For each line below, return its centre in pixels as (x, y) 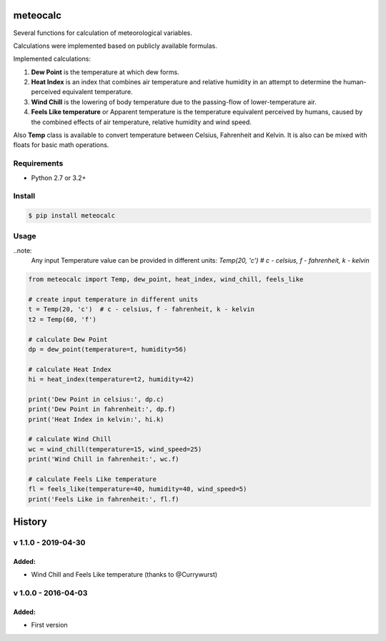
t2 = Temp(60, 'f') (62, 319)
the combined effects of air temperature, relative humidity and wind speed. (141, 122)
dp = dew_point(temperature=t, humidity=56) (108, 349)
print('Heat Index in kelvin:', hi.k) (96, 419)
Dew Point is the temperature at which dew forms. (105, 72)
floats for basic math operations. (61, 145)
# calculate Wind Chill (70, 439)
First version (49, 625)
